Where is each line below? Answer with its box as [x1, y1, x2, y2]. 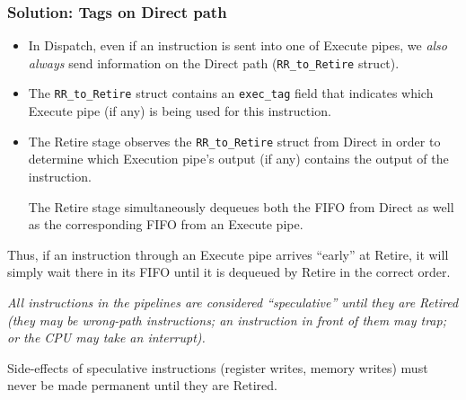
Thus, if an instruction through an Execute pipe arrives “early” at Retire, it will [7, 244, 449, 263]
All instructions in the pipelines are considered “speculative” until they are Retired [7, 292, 459, 311]
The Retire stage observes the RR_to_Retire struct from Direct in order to [28, 131, 441, 150]
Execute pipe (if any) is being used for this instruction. [28, 102, 331, 120]
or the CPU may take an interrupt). [7, 328, 206, 347]
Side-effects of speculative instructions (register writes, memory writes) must [7, 358, 428, 377]
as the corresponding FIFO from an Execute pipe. [28, 215, 303, 234]
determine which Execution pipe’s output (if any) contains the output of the [28, 149, 449, 168]
